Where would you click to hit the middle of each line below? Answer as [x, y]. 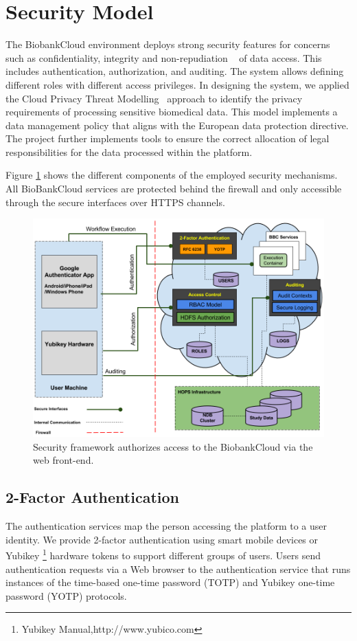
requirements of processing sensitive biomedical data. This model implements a [172, 112]
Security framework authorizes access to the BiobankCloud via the [173, 446]
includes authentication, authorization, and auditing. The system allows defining [175, 71]
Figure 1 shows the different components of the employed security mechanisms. [172, 175]
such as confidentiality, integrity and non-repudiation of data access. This [164, 57]
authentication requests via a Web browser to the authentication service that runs [178, 569]
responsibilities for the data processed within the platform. [129, 151]
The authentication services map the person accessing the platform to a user [166, 526]
